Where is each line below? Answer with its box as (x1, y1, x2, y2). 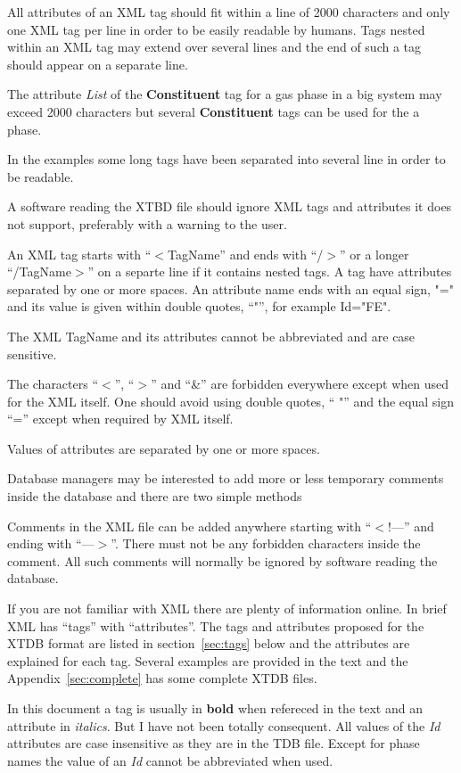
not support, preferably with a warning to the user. (7, 214, 287, 233)
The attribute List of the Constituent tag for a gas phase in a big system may (7, 85, 442, 103)
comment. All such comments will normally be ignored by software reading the (7, 551, 438, 570)
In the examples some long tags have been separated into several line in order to (7, 150, 446, 169)
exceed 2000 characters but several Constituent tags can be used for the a (7, 102, 420, 120)
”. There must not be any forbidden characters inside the (111, 534, 421, 553)
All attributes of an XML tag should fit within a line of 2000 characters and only (7, 3, 450, 21)
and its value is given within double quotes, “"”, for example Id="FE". (7, 297, 391, 316)
